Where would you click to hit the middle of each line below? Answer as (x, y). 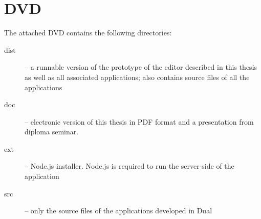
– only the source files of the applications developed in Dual (118, 211)
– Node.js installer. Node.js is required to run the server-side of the (129, 166)
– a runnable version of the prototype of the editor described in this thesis (141, 67)
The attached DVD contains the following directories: (88, 33)
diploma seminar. (52, 132)
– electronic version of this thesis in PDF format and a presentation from (139, 121)
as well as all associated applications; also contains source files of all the (137, 77)
